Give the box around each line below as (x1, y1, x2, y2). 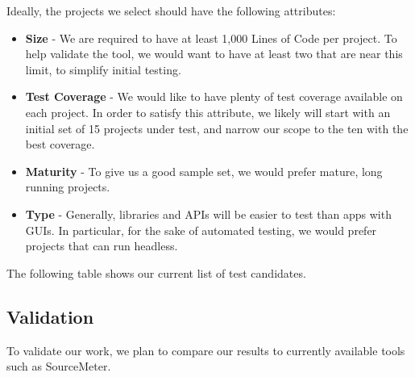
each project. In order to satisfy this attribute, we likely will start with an (25, 103, 391, 120)
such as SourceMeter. (6, 358, 111, 375)
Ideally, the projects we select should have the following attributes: (6, 2, 336, 19)
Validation (6, 304, 94, 329)
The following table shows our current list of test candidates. (6, 264, 306, 281)
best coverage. (25, 136, 95, 153)
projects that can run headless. (25, 237, 178, 254)
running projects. (25, 178, 110, 195)
